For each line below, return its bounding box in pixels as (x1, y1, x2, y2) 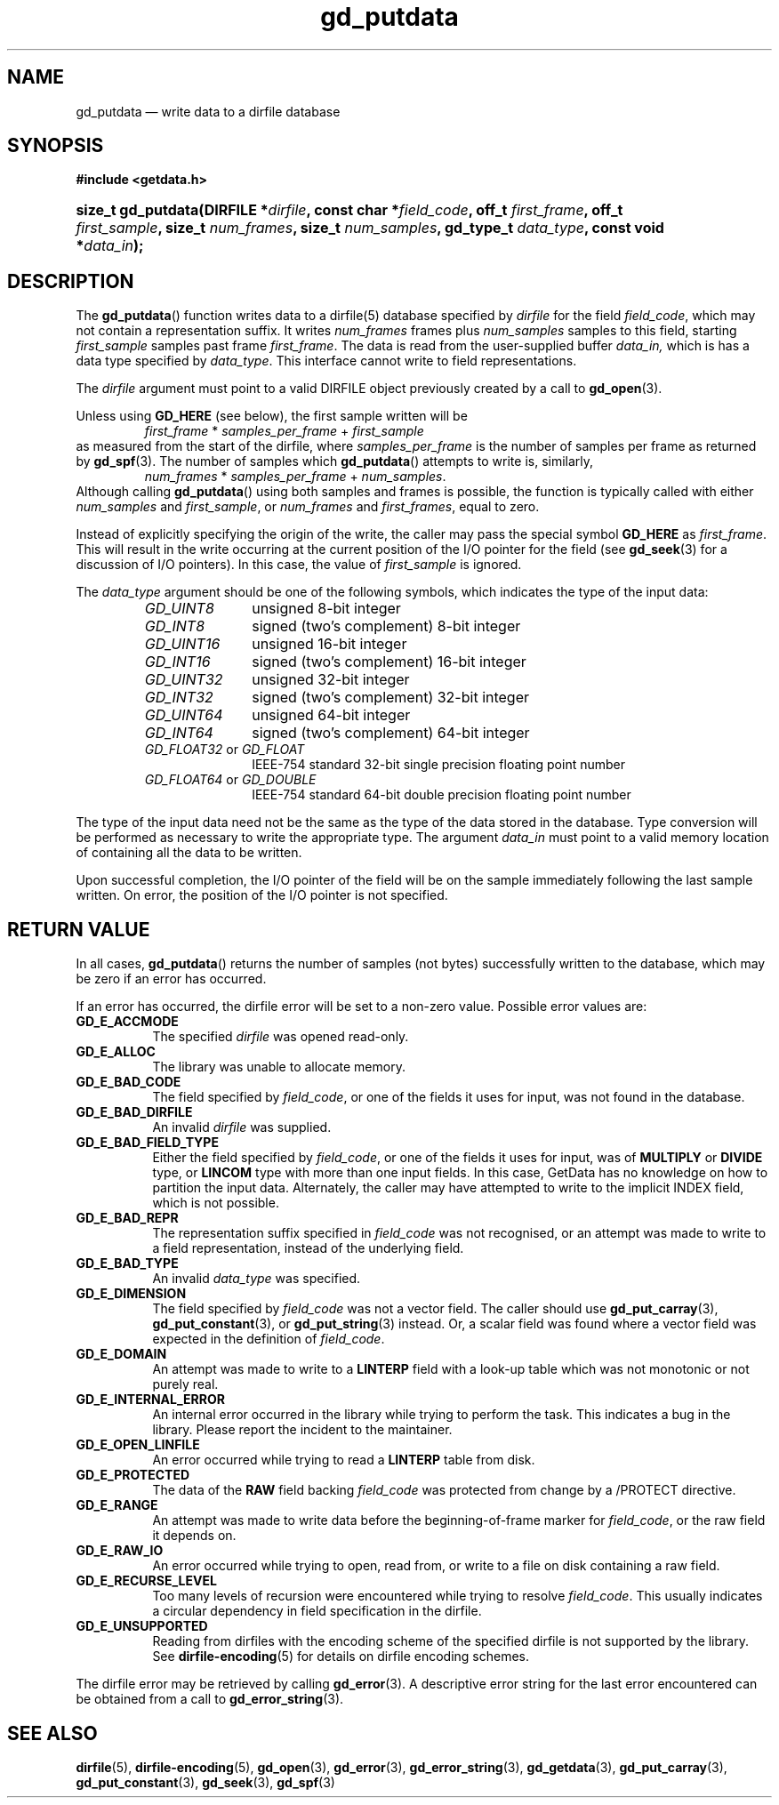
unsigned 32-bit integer (252, 670, 410, 689)
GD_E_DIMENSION (76, 1286, 187, 1302)
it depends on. (152, 1528, 237, 1544)
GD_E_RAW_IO (76, 1543, 164, 1559)
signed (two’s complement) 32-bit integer (252, 688, 530, 707)
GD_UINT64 (144, 706, 223, 725)
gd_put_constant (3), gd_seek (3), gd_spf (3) (76, 1774, 335, 1790)
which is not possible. (152, 1195, 279, 1211)
